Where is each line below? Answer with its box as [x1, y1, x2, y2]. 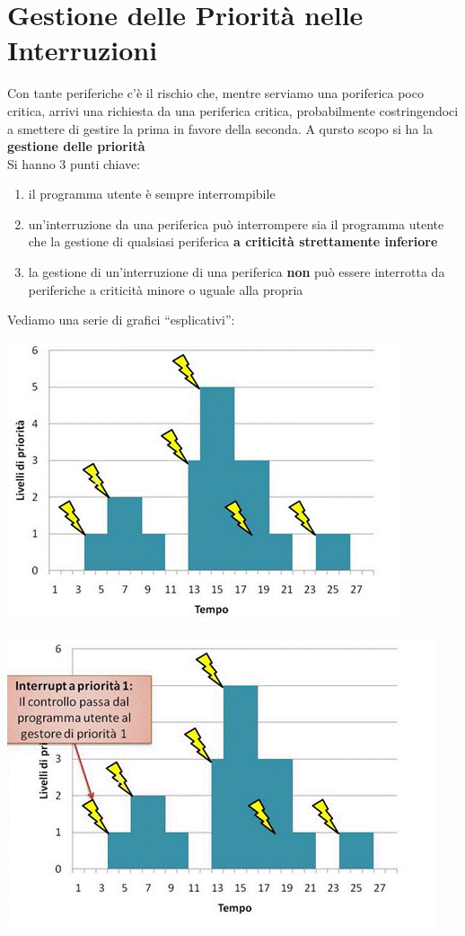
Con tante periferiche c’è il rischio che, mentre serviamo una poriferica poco [7, 84, 424, 103]
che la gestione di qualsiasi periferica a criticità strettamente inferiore [28, 232, 438, 251]
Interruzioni [7, 31, 158, 68]
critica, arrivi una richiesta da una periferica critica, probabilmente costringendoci [7, 101, 459, 120]
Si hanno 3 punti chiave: [7, 154, 141, 173]
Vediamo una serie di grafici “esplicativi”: [7, 310, 235, 329]
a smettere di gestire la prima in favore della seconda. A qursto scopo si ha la [7, 119, 433, 138]
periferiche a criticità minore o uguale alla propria [28, 280, 303, 299]
